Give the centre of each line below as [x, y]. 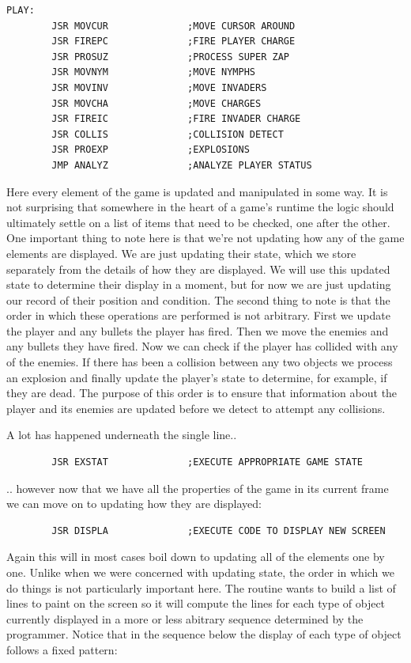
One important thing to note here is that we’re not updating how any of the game [205, 238]
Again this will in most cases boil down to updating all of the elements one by [196, 557]
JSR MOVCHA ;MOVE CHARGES [156, 103]
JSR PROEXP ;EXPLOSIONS [151, 150]
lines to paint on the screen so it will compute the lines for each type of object [196, 603]
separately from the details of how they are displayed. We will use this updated [198, 269]
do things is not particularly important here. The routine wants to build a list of [201, 587]
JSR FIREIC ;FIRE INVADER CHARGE [176, 119]
